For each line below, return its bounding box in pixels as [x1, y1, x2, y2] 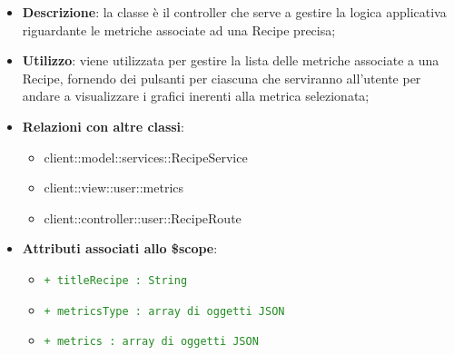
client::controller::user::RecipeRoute [44, 208, 242, 227]
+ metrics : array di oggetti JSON [44, 335, 259, 349]
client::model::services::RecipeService [44, 147, 248, 166]
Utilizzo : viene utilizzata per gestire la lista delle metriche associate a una [22, 51, 439, 70]
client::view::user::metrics [44, 178, 184, 197]
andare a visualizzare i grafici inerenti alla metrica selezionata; [22, 86, 370, 105]
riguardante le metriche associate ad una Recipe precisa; [22, 20, 336, 39]
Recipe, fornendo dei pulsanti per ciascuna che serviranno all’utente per [22, 68, 421, 87]
